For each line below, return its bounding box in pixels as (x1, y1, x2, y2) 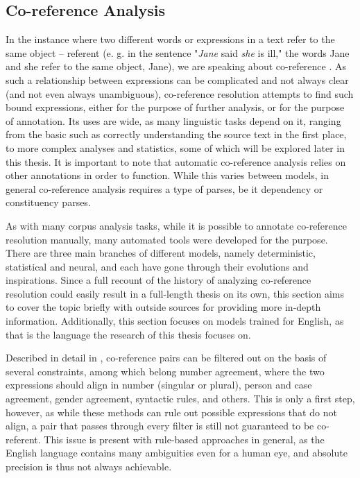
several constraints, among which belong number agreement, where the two (6, 364, 325, 378)
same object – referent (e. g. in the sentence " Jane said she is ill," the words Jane (6, 45, 350, 60)
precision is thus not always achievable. (6, 459, 172, 474)
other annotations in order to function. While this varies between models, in (6, 168, 329, 182)
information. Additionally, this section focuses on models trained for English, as (6, 314, 344, 328)
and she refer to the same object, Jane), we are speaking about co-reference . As (6, 59, 347, 74)
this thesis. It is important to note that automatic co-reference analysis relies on (6, 154, 346, 169)
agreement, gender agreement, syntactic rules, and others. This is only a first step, (6, 391, 355, 406)
